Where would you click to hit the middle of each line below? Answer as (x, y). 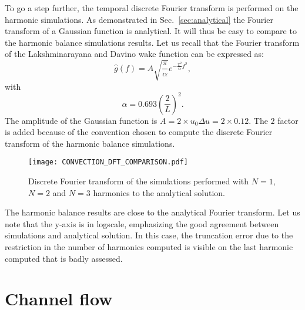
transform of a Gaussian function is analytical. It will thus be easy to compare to (151, 31)
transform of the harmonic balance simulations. (90, 143)
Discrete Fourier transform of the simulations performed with (139, 181)
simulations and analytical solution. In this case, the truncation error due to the (149, 235)
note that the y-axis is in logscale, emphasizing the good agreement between (142, 223)
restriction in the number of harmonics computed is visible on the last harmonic (149, 247)
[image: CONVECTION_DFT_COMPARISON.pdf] (108, 162)
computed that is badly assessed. (64, 258)
